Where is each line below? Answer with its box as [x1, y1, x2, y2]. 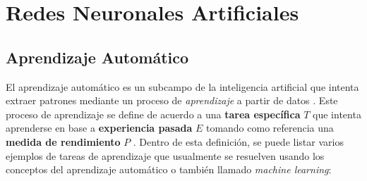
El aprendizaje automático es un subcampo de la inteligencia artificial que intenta [6, 79, 359, 94]
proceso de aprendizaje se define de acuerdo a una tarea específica [6, 106, 301, 121]
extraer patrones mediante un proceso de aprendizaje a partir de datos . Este [6, 93, 338, 108]
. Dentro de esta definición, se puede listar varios [133, 134, 344, 149]
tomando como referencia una [205, 120, 334, 135]
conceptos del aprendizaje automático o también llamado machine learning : [6, 162, 332, 177]
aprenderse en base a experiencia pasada [6, 120, 193, 135]
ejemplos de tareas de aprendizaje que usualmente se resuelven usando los [6, 148, 325, 163]
